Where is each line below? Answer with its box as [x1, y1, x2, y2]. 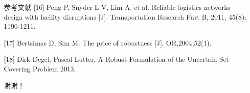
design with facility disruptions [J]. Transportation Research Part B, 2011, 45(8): [4, 11, 247, 22]
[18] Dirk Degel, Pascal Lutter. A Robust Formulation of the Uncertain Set [4, 54, 229, 64]
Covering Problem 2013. [4, 63, 76, 73]
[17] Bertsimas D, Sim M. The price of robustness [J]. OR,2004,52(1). [4, 37, 212, 47]
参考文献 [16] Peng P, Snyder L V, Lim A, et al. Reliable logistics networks [4, 2, 230, 12]
